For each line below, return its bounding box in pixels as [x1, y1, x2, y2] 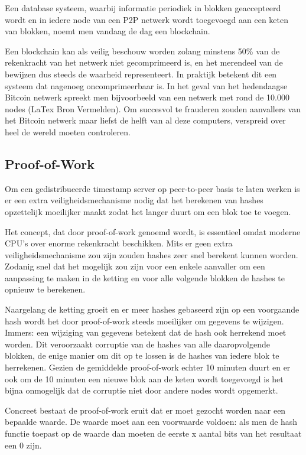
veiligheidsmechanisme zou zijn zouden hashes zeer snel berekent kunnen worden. [5, 248, 298, 261]
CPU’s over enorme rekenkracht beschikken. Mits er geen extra [5, 237, 233, 249]
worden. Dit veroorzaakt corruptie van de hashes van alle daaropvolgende [5, 337, 270, 350]
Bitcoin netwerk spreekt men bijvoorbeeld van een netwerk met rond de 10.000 [5, 91, 289, 103]
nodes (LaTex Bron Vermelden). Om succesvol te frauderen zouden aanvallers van [5, 102, 301, 115]
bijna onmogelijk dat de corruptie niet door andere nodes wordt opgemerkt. [5, 384, 278, 396]
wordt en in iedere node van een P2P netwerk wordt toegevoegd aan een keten [5, 13, 289, 25]
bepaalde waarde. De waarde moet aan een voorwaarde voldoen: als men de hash [5, 415, 298, 428]
